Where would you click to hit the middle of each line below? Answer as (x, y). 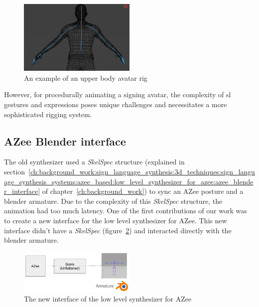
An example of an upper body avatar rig (86, 77)
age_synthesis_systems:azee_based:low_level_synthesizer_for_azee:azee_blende (129, 181)
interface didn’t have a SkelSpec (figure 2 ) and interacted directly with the (118, 230)
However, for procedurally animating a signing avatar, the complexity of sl (118, 94)
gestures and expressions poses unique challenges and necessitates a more (116, 104)
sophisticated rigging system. (48, 114)
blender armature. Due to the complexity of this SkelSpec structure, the (113, 201)
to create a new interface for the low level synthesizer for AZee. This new (116, 220)
